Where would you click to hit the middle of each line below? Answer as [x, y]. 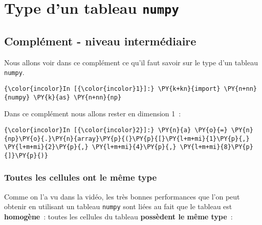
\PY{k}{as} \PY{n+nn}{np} [78, 97]
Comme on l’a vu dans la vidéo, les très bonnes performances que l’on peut [122, 196]
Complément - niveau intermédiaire [100, 41]
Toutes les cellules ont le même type [81, 177]
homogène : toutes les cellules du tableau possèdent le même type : [118, 216]
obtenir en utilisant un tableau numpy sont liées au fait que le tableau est [118, 206]
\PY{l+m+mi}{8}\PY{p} [216, 147]
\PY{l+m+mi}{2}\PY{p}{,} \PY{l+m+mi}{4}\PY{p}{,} [90, 147]
